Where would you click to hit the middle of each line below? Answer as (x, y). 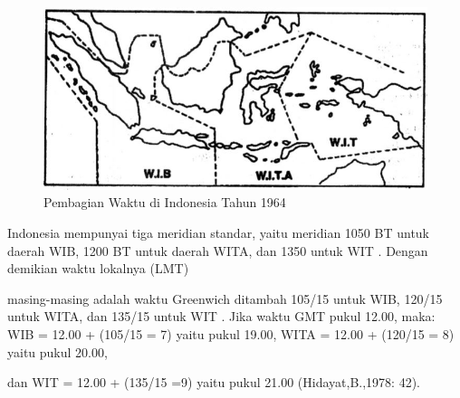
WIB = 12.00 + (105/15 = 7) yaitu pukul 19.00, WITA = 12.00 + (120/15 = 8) (231, 334)
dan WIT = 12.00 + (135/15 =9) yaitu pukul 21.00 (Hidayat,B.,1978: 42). (214, 382)
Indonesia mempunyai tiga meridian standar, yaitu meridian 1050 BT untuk (219, 233)
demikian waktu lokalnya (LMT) (98, 268)
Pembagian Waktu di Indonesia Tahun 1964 (165, 202)
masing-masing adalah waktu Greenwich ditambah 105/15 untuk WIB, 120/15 (225, 298)
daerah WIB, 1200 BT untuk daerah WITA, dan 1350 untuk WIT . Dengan (218, 250)
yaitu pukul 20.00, (57, 351)
